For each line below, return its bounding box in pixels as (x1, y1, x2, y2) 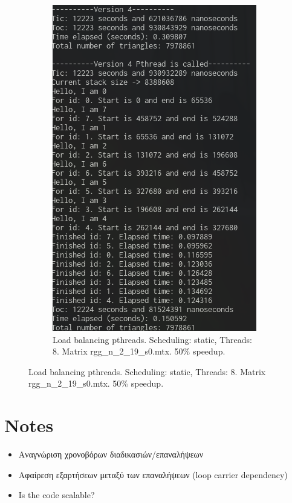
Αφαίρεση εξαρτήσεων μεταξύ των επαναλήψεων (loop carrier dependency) (18, 468, 288, 481)
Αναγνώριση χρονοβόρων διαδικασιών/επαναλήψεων (18, 448, 204, 461)
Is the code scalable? (18, 488, 95, 501)
